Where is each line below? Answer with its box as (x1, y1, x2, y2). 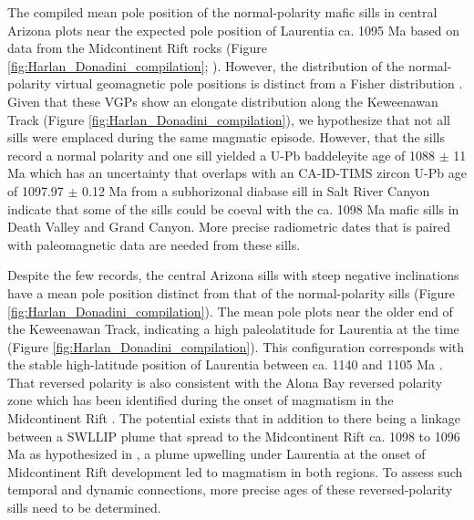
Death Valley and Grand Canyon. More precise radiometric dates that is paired (7, 217, 451, 236)
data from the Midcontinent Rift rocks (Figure (7, 38, 267, 57)
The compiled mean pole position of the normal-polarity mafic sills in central (7, 3, 438, 21)
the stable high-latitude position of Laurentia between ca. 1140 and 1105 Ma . (7, 355, 443, 374)
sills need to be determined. (7, 498, 161, 517)
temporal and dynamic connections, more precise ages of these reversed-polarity (7, 480, 453, 499)
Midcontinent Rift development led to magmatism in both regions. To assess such (7, 462, 463, 481)
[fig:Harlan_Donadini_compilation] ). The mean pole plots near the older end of (7, 301, 453, 320)
